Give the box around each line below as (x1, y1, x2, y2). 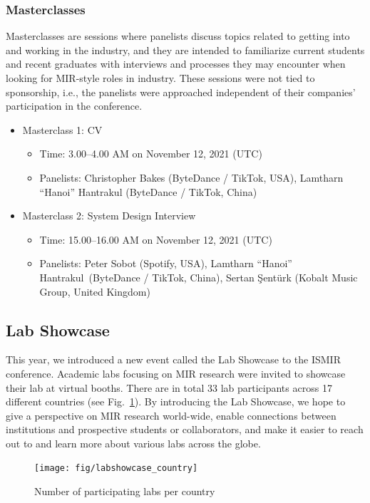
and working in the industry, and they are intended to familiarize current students (6, 42, 365, 57)
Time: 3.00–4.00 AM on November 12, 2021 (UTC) (39, 146, 262, 161)
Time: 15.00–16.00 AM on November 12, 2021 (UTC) (39, 232, 272, 247)
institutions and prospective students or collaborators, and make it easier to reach (6, 422, 364, 437)
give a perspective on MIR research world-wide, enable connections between (6, 408, 336, 422)
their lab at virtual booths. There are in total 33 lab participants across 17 (6, 380, 332, 395)
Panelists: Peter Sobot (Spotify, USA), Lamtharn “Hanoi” (39, 256, 292, 271)
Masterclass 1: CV (22, 122, 103, 137)
